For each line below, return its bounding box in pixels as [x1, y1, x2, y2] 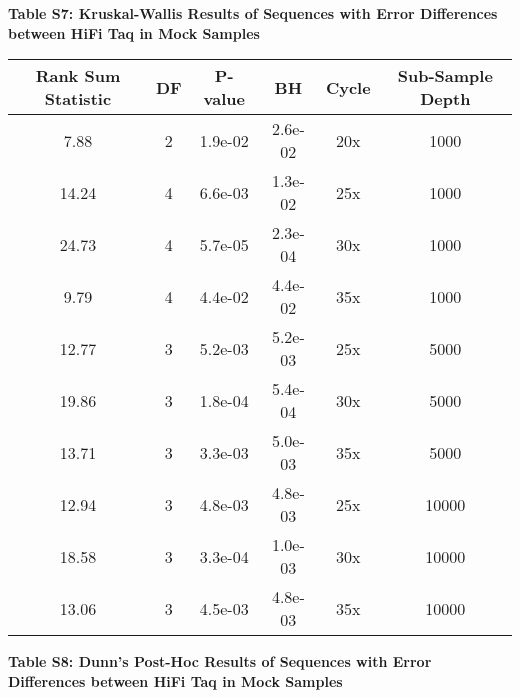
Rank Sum [35, 64, 121, 88]
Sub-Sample [397, 64, 493, 88]
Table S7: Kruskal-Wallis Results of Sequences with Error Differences [8, 3, 498, 23]
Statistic [44, 87, 112, 111]
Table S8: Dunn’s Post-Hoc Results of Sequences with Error [8, 651, 432, 672]
